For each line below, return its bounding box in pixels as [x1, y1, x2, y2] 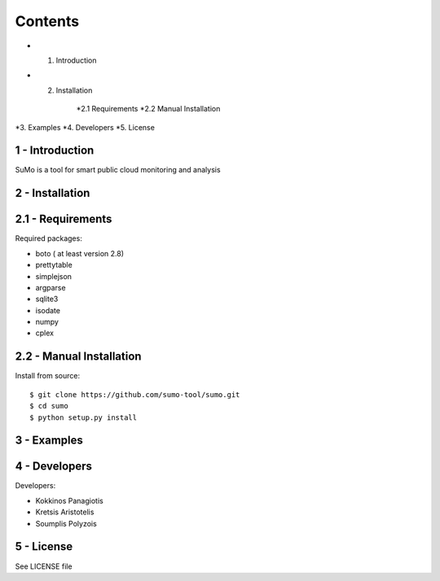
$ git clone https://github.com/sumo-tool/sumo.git [29, 390, 240, 399]
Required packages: [15, 234, 83, 243]
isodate [35, 305, 61, 315]
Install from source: [15, 371, 81, 381]
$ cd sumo [29, 401, 68, 411]
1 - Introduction [15, 143, 95, 158]
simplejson [35, 271, 73, 281]
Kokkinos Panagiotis [35, 496, 103, 505]
